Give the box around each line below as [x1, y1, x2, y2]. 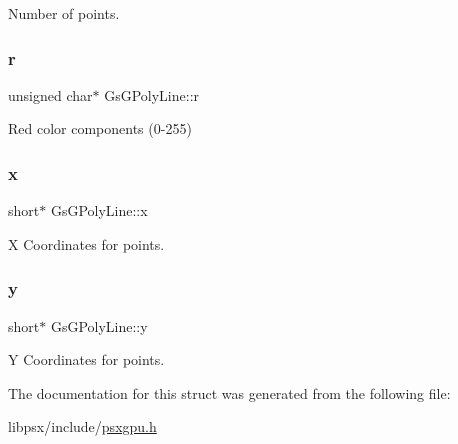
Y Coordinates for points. [8, 349, 165, 370]
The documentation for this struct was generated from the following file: [8, 382, 451, 403]
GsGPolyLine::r [104, 84, 200, 105]
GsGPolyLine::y [50, 315, 148, 336]
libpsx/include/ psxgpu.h [8, 416, 157, 437]
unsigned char [8, 84, 93, 105]
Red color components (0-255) [8, 118, 192, 139]
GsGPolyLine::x [50, 200, 148, 221]
